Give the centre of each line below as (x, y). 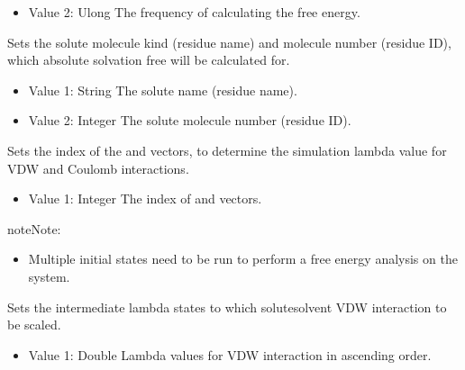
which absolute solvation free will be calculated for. (149, 60)
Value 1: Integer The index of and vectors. (145, 199)
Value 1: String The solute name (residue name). (163, 90)
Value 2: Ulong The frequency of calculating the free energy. (194, 12)
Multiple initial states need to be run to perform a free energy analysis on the (243, 259)
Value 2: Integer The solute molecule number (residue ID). (190, 120)
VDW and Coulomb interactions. (98, 168)
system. (49, 276)
